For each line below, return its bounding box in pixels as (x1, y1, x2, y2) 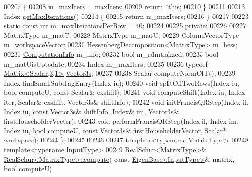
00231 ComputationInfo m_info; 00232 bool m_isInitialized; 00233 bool (4, 49, 218, 59)
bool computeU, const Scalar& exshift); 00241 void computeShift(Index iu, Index (4, 87, 245, 97)
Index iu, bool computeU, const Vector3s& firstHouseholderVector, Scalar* (4, 125, 226, 135)
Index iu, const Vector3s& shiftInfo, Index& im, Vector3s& (4, 106, 179, 116)
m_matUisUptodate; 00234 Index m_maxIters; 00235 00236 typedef (4, 58, 208, 69)
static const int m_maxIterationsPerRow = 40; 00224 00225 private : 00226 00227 (4, 20, 246, 31)
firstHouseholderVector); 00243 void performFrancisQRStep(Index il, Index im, (4, 116, 238, 126)
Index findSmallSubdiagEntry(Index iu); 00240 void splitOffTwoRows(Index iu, (4, 77, 239, 88)
